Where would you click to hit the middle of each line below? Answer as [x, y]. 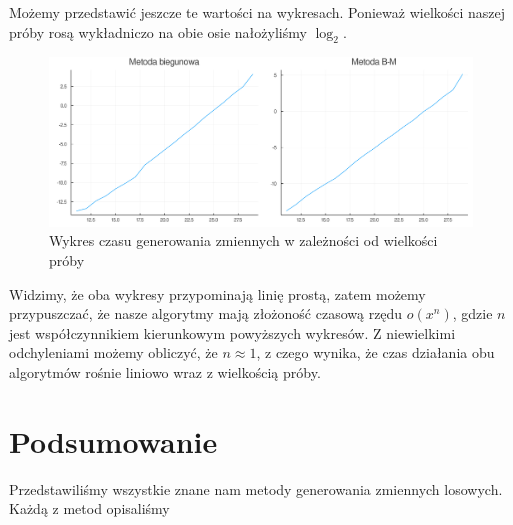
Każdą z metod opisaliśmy [89, 508]
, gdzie [472, 313]
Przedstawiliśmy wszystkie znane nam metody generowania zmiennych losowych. [256, 488]
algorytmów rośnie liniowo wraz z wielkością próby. [165, 371]
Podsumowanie [113, 440]
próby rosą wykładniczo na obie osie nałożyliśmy [158, 31]
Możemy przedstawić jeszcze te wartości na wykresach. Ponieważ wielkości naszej [257, 12]
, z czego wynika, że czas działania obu [375, 352]
